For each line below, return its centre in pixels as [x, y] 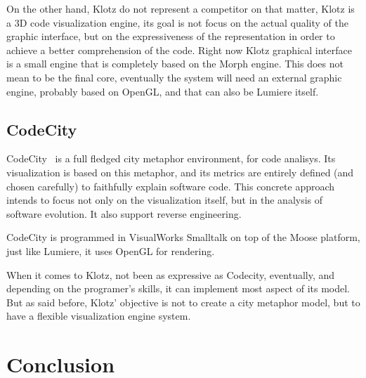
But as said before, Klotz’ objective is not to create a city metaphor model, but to [183, 302]
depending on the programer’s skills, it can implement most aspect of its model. [178, 288]
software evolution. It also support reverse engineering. [124, 213]
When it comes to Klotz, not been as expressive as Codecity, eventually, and [171, 274]
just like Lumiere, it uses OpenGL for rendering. [111, 250]
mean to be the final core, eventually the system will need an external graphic [174, 77]
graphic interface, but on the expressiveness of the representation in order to [171, 36]
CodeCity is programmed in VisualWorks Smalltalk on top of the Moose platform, [183, 237]
